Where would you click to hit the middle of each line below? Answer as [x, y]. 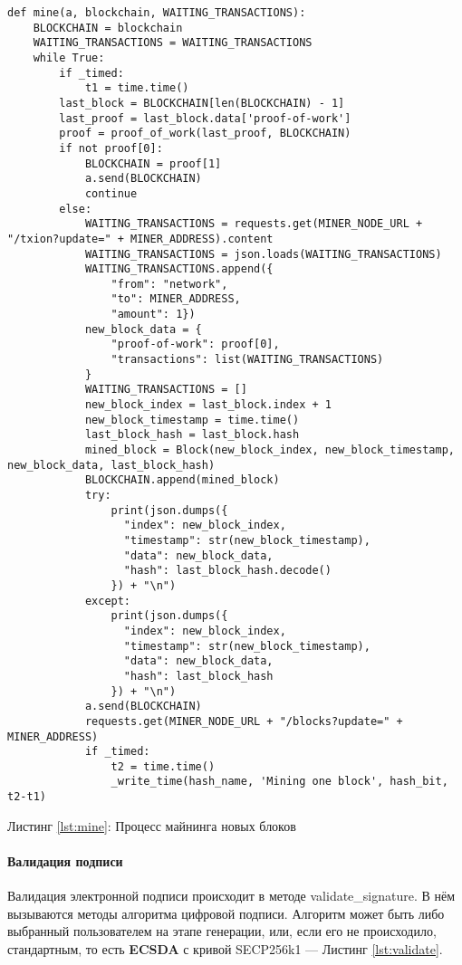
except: [108, 601]
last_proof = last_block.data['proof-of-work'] [205, 118]
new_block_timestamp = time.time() [192, 420]
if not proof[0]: [111, 148]
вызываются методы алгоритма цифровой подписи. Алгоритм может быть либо [226, 913]
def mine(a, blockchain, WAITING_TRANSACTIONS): [157, 13]
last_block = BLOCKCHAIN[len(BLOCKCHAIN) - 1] [202, 103]
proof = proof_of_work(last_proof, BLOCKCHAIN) [205, 134]
